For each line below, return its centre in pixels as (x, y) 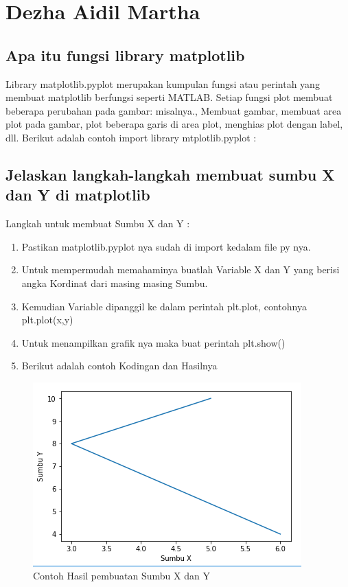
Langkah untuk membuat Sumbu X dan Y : (98, 223)
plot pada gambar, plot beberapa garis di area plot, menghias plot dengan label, (174, 124)
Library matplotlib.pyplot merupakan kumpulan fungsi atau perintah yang (163, 83)
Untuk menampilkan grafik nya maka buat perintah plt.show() (153, 342)
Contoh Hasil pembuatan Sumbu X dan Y (121, 576)
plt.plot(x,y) (47, 320)
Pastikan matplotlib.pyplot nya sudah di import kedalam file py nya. (166, 246)
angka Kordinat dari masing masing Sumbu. (115, 283)
